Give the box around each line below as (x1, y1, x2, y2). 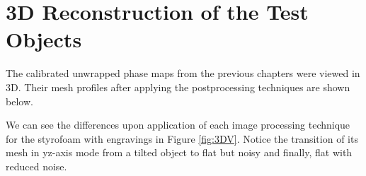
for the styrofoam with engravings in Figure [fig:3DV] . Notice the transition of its (6, 131, 358, 146)
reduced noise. (6, 158, 67, 173)
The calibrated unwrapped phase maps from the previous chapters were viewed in (6, 66, 360, 81)
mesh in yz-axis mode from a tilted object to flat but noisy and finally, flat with (6, 145, 353, 160)
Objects (6, 25, 82, 54)
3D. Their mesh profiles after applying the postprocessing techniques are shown (6, 79, 350, 94)
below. (6, 93, 33, 108)
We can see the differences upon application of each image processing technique (6, 117, 350, 132)
